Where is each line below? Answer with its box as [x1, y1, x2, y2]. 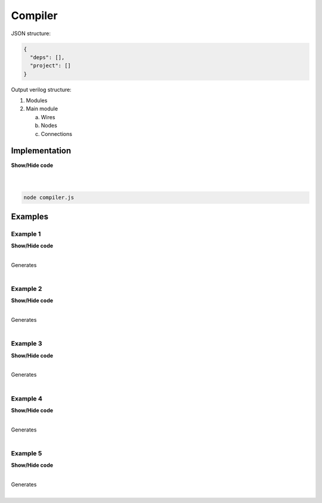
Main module [26, 105, 58, 113]
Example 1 [11, 229, 41, 238]
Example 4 [11, 394, 43, 402]
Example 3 [11, 340, 42, 348]
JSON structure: [11, 30, 51, 37]
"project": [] [30, 63, 72, 69]
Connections [41, 130, 73, 137]
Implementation [11, 146, 72, 156]
